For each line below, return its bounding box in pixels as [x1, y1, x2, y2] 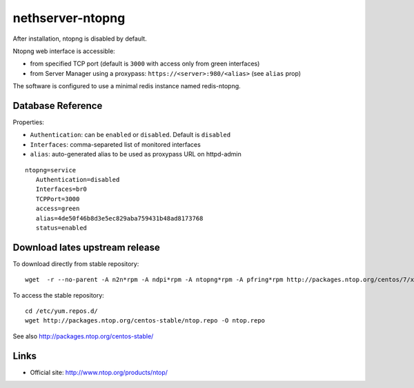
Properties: [12, 118, 45, 127]
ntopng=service [25, 166, 77, 174]
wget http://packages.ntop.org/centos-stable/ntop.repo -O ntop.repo [25, 317, 266, 325]
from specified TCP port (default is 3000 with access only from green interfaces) [30, 59, 260, 68]
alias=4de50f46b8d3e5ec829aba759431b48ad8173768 [35, 214, 204, 222]
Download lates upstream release [12, 241, 160, 253]
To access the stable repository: [12, 291, 105, 299]
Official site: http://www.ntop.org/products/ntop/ [30, 368, 168, 376]
